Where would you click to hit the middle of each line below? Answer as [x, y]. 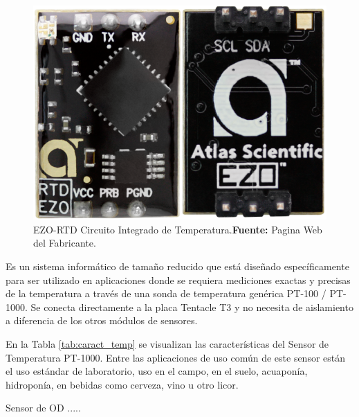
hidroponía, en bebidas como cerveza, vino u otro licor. [122, 384]
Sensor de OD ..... [43, 408]
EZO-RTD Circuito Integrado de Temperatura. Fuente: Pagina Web [178, 229]
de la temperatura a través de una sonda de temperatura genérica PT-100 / [166, 293]
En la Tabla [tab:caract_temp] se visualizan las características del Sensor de [167, 343]
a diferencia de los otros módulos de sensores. [102, 320]
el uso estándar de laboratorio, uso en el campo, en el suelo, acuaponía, [157, 371]
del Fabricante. [65, 243]
